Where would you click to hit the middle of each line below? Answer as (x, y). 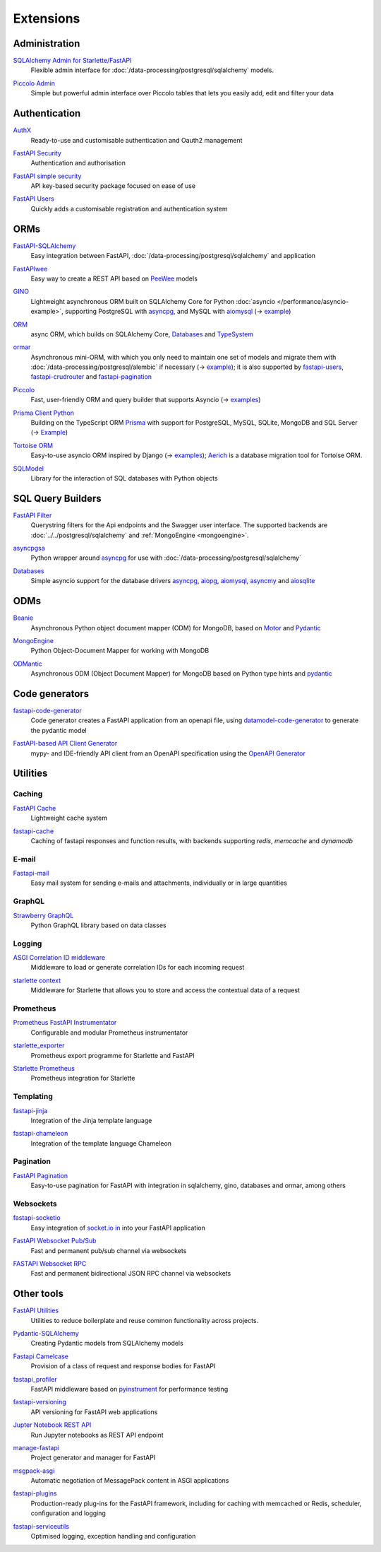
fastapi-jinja (30, 1110)
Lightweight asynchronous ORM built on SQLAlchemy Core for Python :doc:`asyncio (153, 301)
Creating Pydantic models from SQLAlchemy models (107, 1344)
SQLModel (28, 468)
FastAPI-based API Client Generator (65, 743)
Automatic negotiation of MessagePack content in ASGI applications (130, 1481)
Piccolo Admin (34, 83)
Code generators (51, 694)
